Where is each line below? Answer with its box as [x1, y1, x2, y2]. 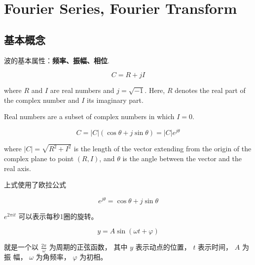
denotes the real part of [175, 85, 246, 95]
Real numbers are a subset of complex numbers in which [4, 111, 175, 122]
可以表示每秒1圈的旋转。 [18, 211, 98, 221]
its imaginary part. [86, 94, 144, 105]
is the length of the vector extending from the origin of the [73, 143, 252, 154]
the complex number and [4, 94, 79, 105]
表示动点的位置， [135, 242, 191, 252]
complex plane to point [4, 153, 74, 163]
